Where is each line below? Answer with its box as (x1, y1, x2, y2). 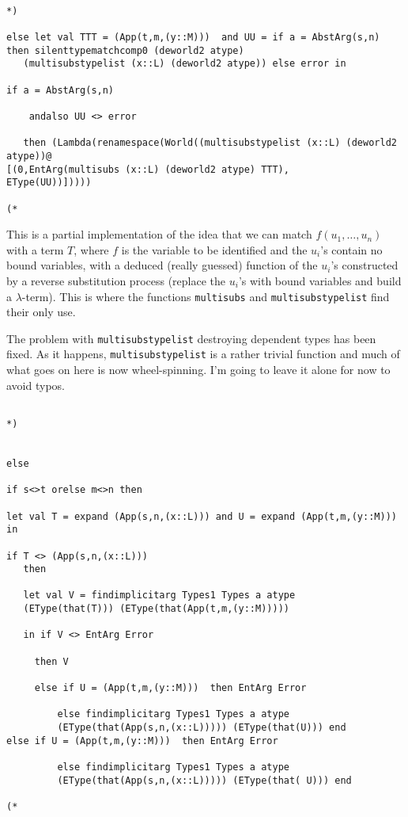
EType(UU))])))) (6, 177, 92, 189)
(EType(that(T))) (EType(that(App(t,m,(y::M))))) (23, 603, 289, 615)
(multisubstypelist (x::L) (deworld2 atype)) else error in (23, 58, 346, 70)
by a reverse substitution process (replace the (6, 272, 226, 288)
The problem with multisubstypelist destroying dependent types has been (6, 330, 376, 346)
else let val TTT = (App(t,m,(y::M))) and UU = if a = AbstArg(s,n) (6, 31, 380, 43)
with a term (6, 241, 64, 258)
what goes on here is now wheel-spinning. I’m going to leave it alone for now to (6, 361, 391, 378)
